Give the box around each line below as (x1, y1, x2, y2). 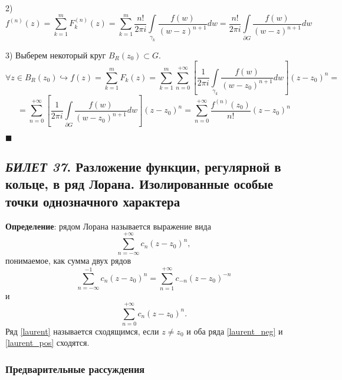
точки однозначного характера (5, 192, 180, 210)
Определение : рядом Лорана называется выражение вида (5, 220, 211, 232)
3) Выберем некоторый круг (5, 48, 106, 61)
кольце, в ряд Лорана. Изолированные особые (5, 175, 274, 193)
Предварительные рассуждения (5, 361, 145, 376)
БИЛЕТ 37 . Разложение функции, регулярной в (5, 158, 281, 176)
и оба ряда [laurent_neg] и (186, 325, 283, 337)
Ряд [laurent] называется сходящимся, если (5, 325, 159, 337)
